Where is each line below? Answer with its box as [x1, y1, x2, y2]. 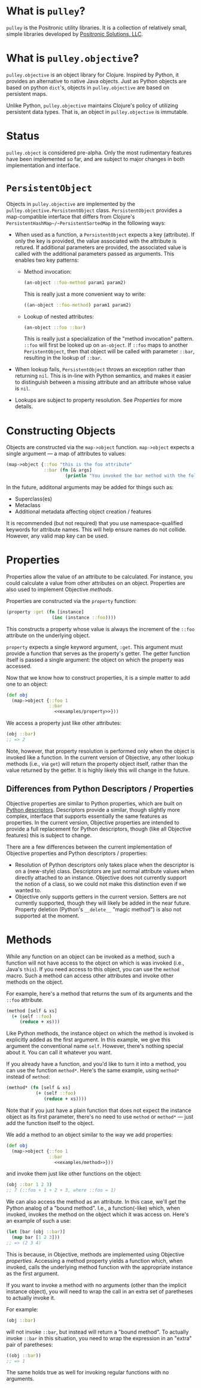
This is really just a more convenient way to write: [23, 290, 146, 298]
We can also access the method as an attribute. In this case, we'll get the [6, 1198, 187, 1205]
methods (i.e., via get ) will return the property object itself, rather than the [6, 760, 188, 767]
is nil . [14, 385, 31, 392]
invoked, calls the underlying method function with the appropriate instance [6, 1263, 193, 1271]
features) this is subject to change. [6, 831, 92, 839]
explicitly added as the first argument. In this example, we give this [6, 1036, 170, 1043]
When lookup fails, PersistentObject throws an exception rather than [14, 366, 185, 373]
